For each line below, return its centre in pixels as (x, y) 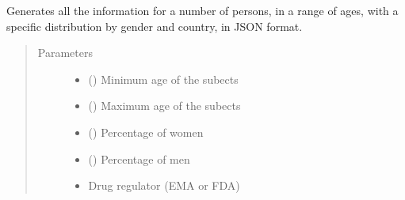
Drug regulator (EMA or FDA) (164, 185)
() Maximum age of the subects (164, 106)
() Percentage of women (146, 132)
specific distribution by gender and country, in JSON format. (155, 26)
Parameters (65, 53)
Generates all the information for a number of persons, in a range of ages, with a (202, 10)
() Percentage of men (139, 158)
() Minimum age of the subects (163, 79)
